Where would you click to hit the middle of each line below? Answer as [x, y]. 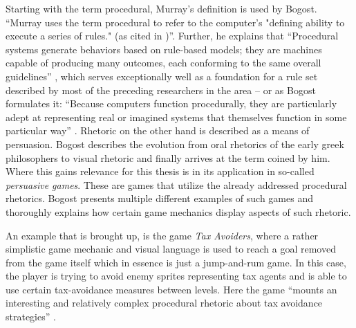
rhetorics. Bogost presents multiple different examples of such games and [159, 198]
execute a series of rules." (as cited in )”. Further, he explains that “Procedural [172, 36]
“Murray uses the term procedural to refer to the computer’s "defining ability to [175, 22]
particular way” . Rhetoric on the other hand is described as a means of [158, 130]
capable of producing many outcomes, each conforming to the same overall [163, 63]
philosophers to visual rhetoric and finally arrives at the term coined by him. [168, 157]
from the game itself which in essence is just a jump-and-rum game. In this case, [176, 262]
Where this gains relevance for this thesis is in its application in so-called [160, 171]
